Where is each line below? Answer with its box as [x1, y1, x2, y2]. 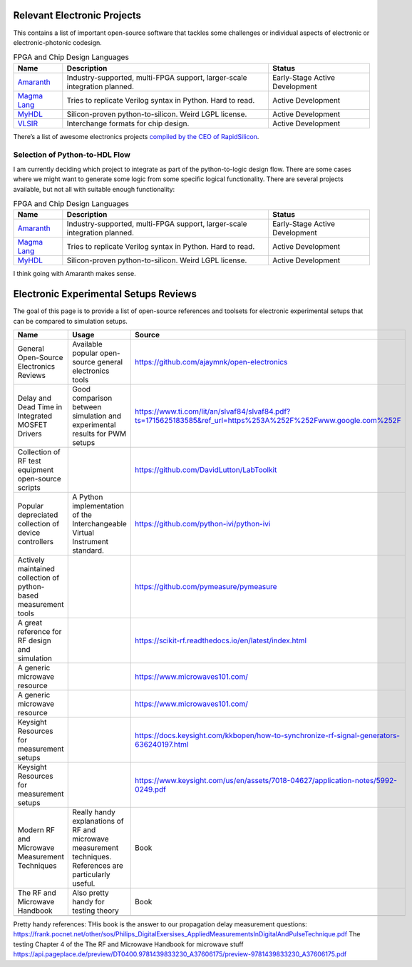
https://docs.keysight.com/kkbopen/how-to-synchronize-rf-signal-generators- [134, 731, 401, 741]
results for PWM [72, 429, 127, 439]
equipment [17, 465, 54, 475]
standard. [72, 546, 105, 556]
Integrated [17, 411, 53, 421]
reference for [17, 627, 62, 637]
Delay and [17, 393, 51, 403]
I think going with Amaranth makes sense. [13, 270, 137, 278]
